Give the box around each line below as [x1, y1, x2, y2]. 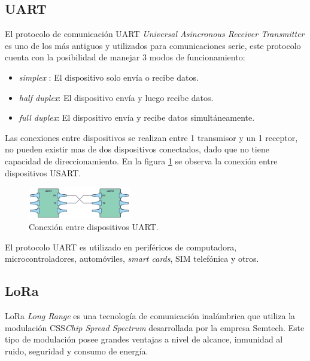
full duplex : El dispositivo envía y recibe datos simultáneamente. [19, 111, 255, 124]
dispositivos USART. [5, 166, 81, 179]
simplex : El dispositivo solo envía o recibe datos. [19, 71, 199, 83]
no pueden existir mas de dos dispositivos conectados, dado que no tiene [5, 143, 269, 155]
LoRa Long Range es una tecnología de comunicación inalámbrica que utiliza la [5, 310, 296, 322]
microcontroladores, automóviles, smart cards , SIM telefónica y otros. [5, 252, 259, 265]
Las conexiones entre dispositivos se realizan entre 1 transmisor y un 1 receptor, [5, 131, 298, 143]
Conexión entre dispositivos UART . [29, 221, 159, 233]
